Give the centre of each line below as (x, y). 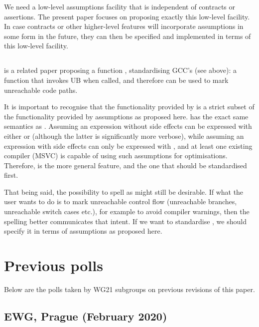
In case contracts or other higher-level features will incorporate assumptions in (124, 26)
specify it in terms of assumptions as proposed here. (83, 231)
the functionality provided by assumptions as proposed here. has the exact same (126, 116)
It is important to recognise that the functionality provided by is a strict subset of (129, 107)
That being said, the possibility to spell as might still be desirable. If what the (124, 191)
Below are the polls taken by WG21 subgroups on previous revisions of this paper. (129, 289)
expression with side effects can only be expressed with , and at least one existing (128, 146)
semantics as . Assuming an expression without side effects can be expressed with (128, 126)
